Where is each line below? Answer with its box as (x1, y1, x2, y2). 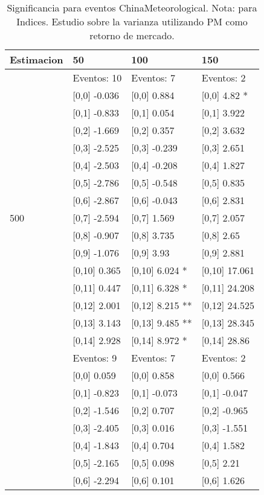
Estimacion (10, 53, 63, 66)
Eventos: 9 (72, 351, 117, 365)
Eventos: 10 (72, 71, 122, 85)
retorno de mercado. (89, 28, 175, 42)
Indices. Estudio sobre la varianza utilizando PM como (16, 14, 248, 28)
